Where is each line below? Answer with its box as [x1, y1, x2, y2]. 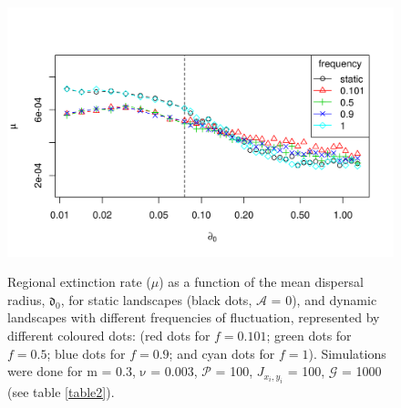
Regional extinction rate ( [7, 272, 151, 291]
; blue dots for [46, 343, 126, 362]
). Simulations [308, 343, 386, 362]
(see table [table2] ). [7, 382, 115, 401]
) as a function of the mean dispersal [159, 272, 364, 291]
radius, [7, 290, 46, 309]
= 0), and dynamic [271, 290, 377, 309]
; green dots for [266, 326, 352, 345]
